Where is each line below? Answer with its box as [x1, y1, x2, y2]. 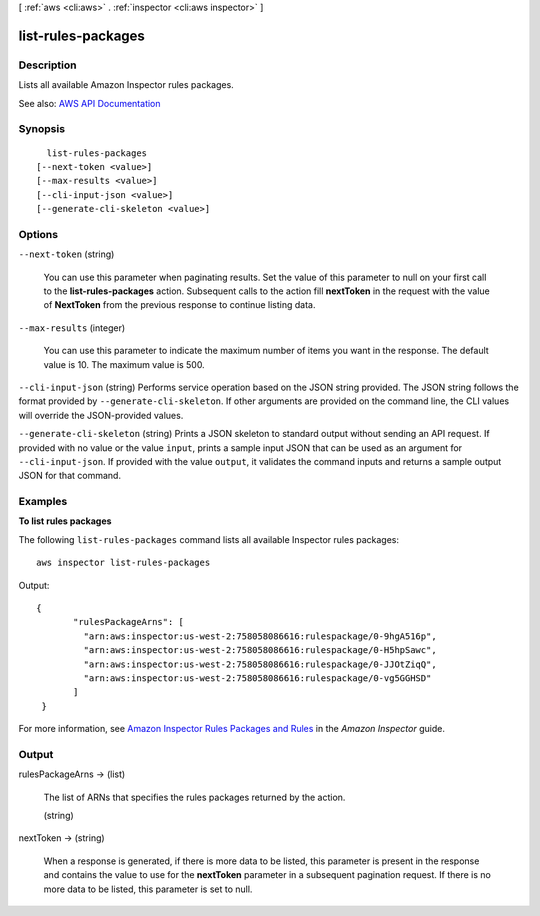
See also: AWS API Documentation [18, 97, 161, 109]
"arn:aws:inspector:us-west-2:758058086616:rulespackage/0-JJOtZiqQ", [83, 658, 437, 670]
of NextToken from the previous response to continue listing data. [43, 299, 316, 311]
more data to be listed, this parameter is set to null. [43, 883, 253, 895]
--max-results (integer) [18, 321, 126, 334]
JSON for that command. [18, 470, 122, 482]
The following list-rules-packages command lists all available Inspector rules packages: [18, 533, 400, 545]
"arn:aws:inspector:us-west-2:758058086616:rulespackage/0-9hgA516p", [83, 630, 437, 642]
